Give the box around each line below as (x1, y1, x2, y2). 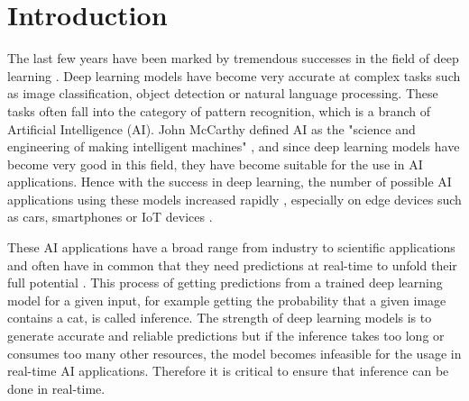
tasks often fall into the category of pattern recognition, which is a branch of (7, 101, 431, 120)
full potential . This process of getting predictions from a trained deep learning (7, 273, 443, 292)
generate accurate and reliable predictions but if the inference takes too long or (7, 326, 445, 345)
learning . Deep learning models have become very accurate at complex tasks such (7, 66, 461, 85)
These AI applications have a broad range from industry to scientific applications (7, 238, 455, 257)
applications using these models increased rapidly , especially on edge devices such (7, 189, 462, 208)
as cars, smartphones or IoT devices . (7, 207, 213, 226)
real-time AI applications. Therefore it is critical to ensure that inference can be (7, 361, 449, 380)
